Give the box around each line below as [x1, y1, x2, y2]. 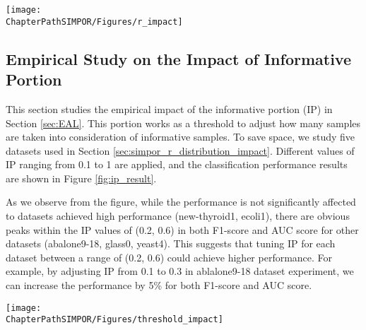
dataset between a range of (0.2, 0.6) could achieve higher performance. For [6, 249, 333, 264]
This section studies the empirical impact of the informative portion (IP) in [6, 101, 333, 116]
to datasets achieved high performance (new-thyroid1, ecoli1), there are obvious [6, 208, 350, 223]
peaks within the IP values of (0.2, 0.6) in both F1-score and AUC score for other [6, 222, 359, 237]
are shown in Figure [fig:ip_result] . [6, 170, 157, 185]
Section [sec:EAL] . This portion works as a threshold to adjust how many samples [6, 115, 361, 130]
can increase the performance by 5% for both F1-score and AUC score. [6, 278, 312, 293]
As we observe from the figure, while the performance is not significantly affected [6, 194, 356, 209]
